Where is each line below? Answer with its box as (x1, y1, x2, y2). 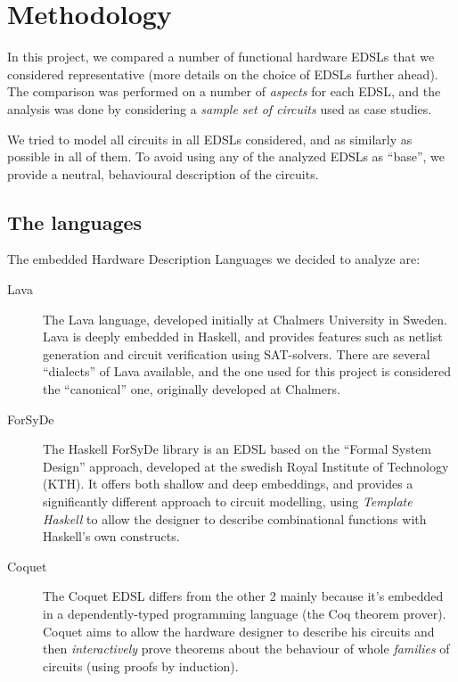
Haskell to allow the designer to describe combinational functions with (43, 509, 427, 528)
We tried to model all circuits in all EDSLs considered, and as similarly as (7, 129, 413, 148)
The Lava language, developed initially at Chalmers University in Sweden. (43, 309, 447, 328)
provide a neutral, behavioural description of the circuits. (7, 164, 319, 183)
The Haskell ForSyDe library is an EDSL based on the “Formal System (43, 440, 432, 458)
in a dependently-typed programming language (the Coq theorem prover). (43, 604, 446, 622)
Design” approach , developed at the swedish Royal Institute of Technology (43, 456, 449, 475)
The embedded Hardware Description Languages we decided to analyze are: (7, 250, 421, 268)
